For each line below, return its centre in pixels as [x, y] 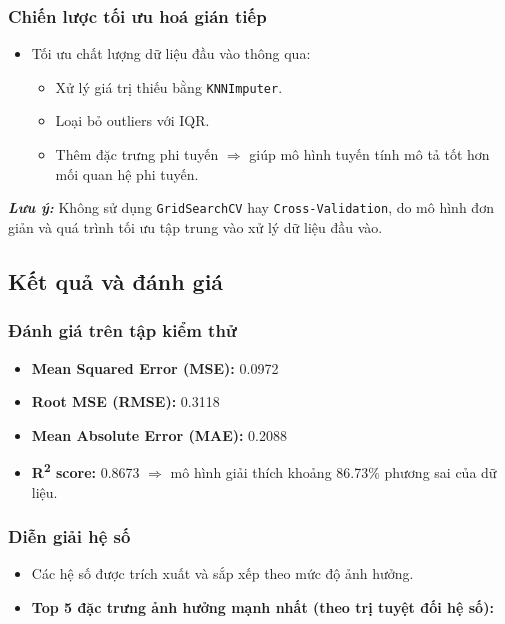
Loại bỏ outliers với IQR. [132, 120]
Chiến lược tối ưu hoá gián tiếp [137, 15]
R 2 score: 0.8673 [85, 470]
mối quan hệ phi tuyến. [127, 173]
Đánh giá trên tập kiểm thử [122, 330]
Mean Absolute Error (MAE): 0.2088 [159, 434]
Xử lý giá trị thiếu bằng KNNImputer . [169, 86]
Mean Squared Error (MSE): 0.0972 [155, 367]
